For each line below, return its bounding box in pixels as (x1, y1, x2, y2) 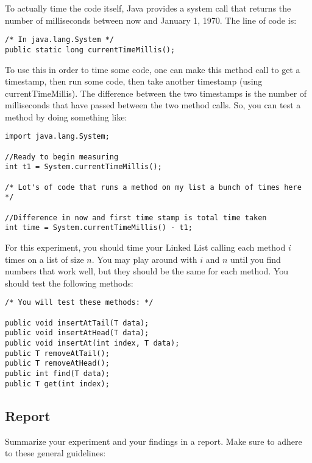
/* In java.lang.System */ (5, 35, 114, 44)
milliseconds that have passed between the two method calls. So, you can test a (5, 99, 301, 111)
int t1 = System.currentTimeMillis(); (5, 162, 162, 172)
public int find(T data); (5, 369, 110, 378)
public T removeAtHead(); (5, 359, 110, 368)
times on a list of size (5, 252, 84, 265)
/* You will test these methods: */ (5, 298, 154, 307)
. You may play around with (91, 252, 197, 265)
